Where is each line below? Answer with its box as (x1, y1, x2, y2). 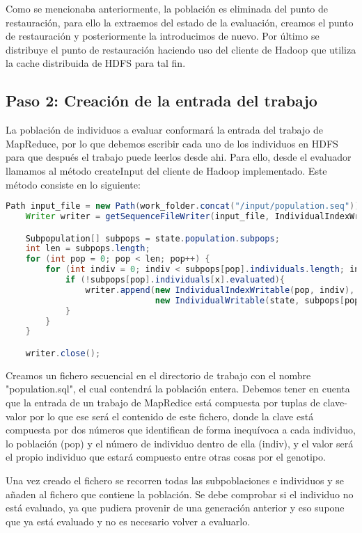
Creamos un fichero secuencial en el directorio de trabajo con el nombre (6, 367, 311, 382)
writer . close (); (25, 348, 101, 358)
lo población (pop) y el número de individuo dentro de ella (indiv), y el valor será (6, 436, 354, 450)
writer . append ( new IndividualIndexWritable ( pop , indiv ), (85, 285, 355, 295)
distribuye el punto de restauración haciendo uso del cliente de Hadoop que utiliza (6, 42, 356, 56)
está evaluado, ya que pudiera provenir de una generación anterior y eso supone (6, 500, 345, 515)
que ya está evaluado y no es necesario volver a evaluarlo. (6, 514, 251, 528)
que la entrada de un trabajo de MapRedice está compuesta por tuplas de (6, 395, 320, 410)
